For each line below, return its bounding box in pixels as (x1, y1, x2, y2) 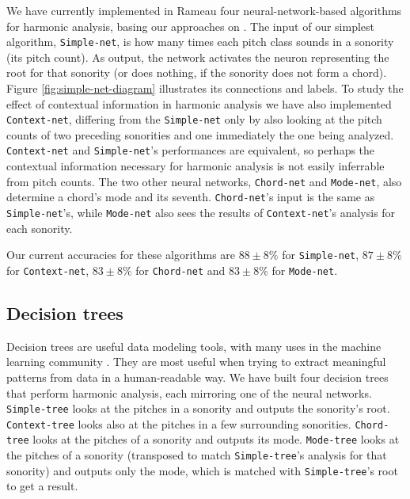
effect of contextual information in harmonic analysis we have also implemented (6, 95, 392, 112)
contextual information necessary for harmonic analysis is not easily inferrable (6, 158, 385, 174)
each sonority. (6, 219, 73, 236)
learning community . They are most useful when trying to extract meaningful (6, 353, 386, 370)
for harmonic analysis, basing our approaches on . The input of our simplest (6, 17, 375, 34)
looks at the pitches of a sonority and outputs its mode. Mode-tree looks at (32, 431, 400, 448)
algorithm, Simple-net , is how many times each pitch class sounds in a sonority (6, 33, 394, 50)
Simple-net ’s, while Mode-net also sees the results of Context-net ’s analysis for (6, 204, 396, 221)
